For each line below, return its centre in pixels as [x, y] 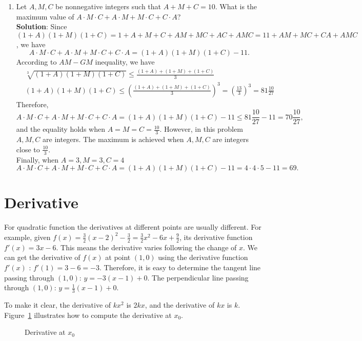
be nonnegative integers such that [108, 6]
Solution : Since [42, 26]
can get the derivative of [42, 257]
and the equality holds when [61, 129]
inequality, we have [125, 62]
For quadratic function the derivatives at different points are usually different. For [133, 227]
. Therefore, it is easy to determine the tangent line [180, 267]
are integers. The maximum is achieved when [113, 139]
